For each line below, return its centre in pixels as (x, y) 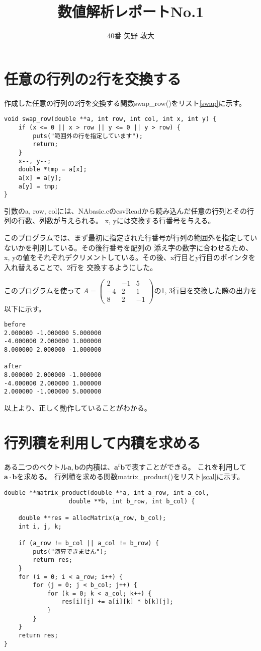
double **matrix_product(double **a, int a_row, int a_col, (107, 493)
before (15, 325)
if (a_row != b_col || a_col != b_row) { (89, 543)
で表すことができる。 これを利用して (186, 466)
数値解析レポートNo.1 (131, 11)
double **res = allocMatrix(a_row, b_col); (92, 518)
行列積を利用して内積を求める (103, 442)
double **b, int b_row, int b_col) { (132, 501)
